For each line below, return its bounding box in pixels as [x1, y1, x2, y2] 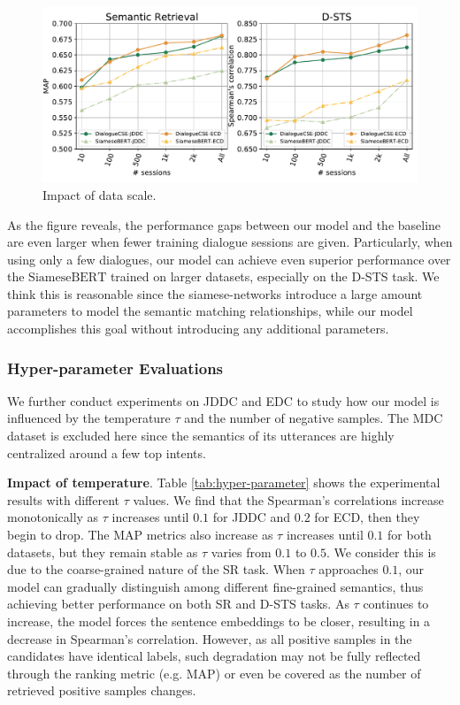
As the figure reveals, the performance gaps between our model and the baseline [7, 215, 441, 234]
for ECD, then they [314, 508, 420, 526]
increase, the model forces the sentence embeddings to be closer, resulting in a [7, 612, 431, 631]
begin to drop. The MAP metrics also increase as [7, 525, 273, 544]
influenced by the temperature [7, 409, 171, 427]
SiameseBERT [28, 272, 107, 285]
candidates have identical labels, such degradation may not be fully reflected [7, 647, 421, 665]
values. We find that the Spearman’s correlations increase [133, 490, 444, 509]
